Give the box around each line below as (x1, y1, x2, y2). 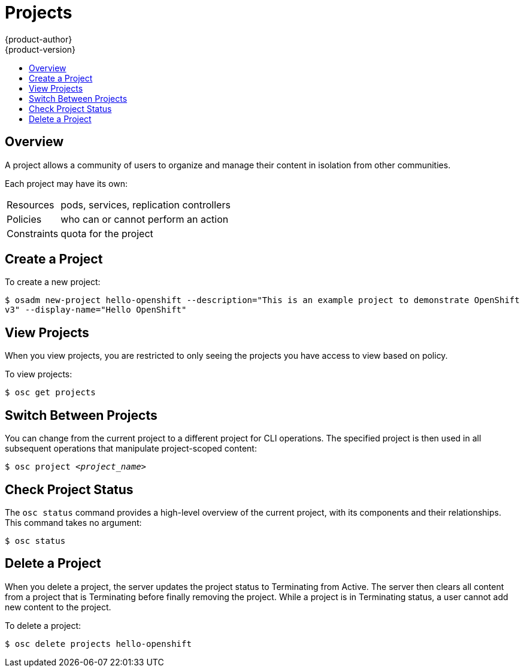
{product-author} (5, 34, 72, 44)
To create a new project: (5, 277, 101, 287)
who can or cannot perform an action (60, 213, 229, 225)
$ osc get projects (5, 388, 96, 398)
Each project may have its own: (5, 178, 128, 189)
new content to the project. (5, 601, 111, 612)
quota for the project (60, 227, 153, 240)
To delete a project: (5, 620, 81, 631)
